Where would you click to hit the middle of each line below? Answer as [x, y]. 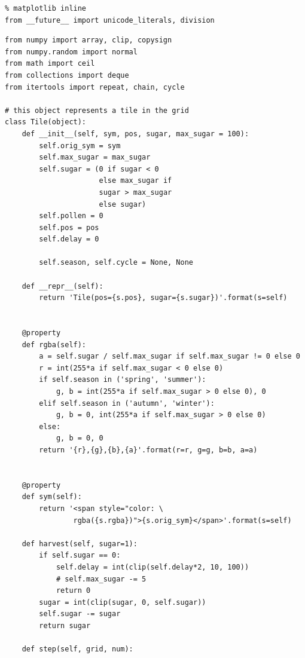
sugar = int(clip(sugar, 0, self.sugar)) [123, 602]
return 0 [73, 591]
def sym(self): [52, 497]
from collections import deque [67, 75]
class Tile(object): [46, 122]
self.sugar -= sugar [80, 614]
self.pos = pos [69, 227]
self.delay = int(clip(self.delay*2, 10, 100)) [152, 567]
